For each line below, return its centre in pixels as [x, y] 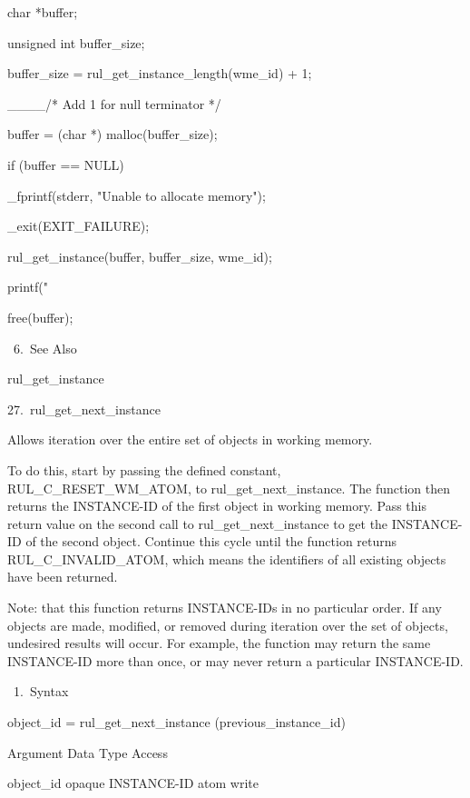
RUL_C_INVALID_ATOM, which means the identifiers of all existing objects [227, 559]
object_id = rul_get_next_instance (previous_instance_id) [176, 722]
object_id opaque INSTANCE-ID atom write [133, 783]
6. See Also [45, 348]
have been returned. [63, 577]
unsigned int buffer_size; [76, 42]
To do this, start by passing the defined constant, [144, 469]
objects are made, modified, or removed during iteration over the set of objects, [228, 625]
